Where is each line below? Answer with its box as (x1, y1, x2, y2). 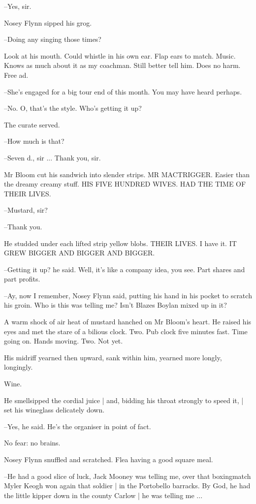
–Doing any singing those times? (4, 34, 101, 44)
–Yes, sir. (4, 1, 32, 11)
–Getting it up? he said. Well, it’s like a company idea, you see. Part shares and (4, 264, 245, 274)
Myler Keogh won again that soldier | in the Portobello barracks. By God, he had (4, 480, 251, 491)
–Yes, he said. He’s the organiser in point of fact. (4, 421, 151, 431)
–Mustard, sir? (4, 205, 48, 215)
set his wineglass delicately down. (4, 405, 105, 415)
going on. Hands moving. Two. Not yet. (4, 336, 123, 346)
